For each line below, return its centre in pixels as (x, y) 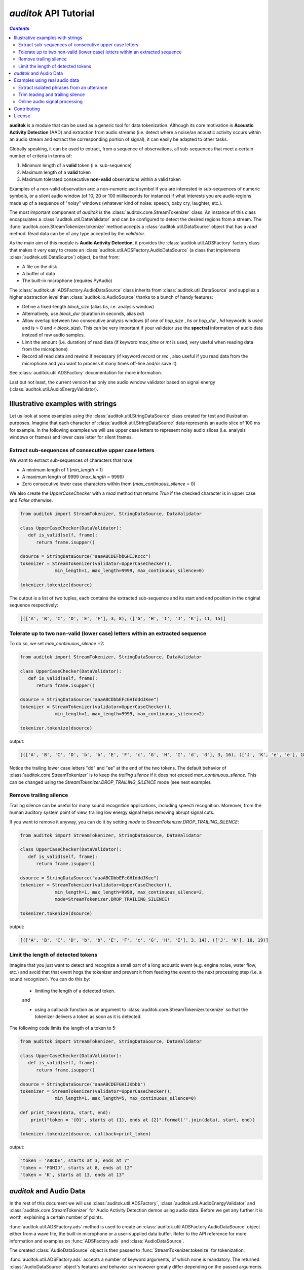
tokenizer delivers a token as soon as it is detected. (88, 1017)
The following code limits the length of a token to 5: (63, 1028)
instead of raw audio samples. (53, 335)
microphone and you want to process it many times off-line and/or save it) (99, 363)
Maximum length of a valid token (56, 172)
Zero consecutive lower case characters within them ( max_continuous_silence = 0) (109, 484)
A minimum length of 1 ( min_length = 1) (63, 469)
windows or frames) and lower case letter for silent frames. (71, 437)
